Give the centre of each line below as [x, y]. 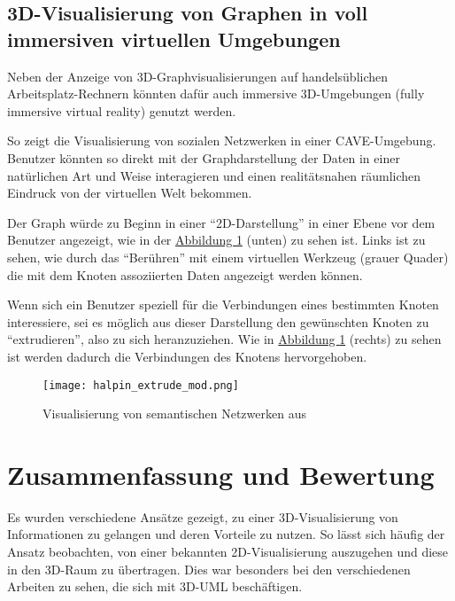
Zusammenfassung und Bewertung [221, 474]
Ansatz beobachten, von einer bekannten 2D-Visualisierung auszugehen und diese [228, 552]
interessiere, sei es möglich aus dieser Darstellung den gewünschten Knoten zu [218, 321]
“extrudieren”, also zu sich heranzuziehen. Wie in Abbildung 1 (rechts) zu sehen [224, 339]
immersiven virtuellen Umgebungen [174, 39]
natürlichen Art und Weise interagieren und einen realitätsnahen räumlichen [214, 175]
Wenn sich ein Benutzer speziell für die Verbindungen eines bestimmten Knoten [223, 304]
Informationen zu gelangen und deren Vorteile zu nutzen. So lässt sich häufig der [226, 534]
